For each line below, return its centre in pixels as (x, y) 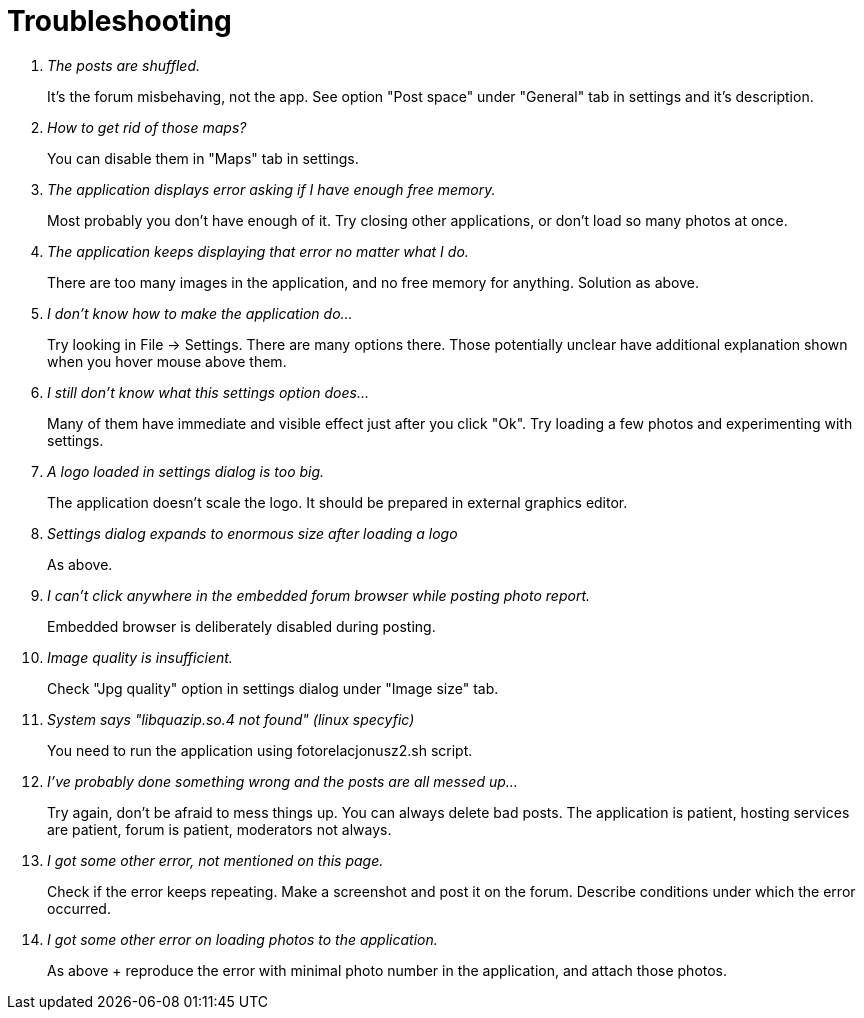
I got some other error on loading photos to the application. (242, 939)
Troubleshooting (119, 21)
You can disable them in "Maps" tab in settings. (203, 158)
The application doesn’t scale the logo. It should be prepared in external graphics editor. (337, 502)
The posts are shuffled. (124, 65)
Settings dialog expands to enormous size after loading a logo (252, 533)
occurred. (79, 908)
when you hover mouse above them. (167, 361)
